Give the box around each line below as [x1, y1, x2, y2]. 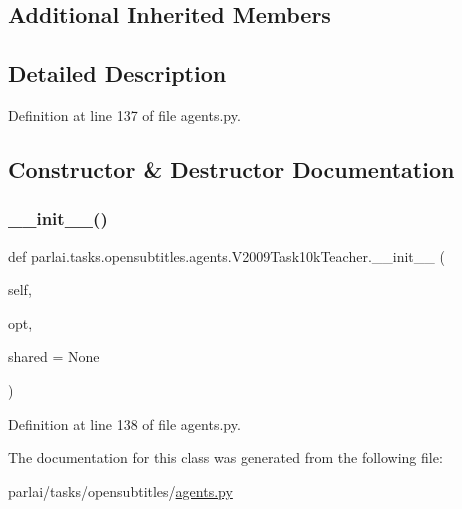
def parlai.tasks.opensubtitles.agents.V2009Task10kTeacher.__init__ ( [8, 245, 445, 266]
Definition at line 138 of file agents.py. [8, 413, 241, 434]
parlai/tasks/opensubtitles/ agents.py [8, 480, 233, 501]
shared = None [8, 346, 100, 367]
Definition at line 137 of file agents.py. [8, 104, 241, 125]
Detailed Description [8, 58, 227, 89]
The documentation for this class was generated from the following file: [8, 447, 443, 468]
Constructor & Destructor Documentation [8, 153, 455, 184]
